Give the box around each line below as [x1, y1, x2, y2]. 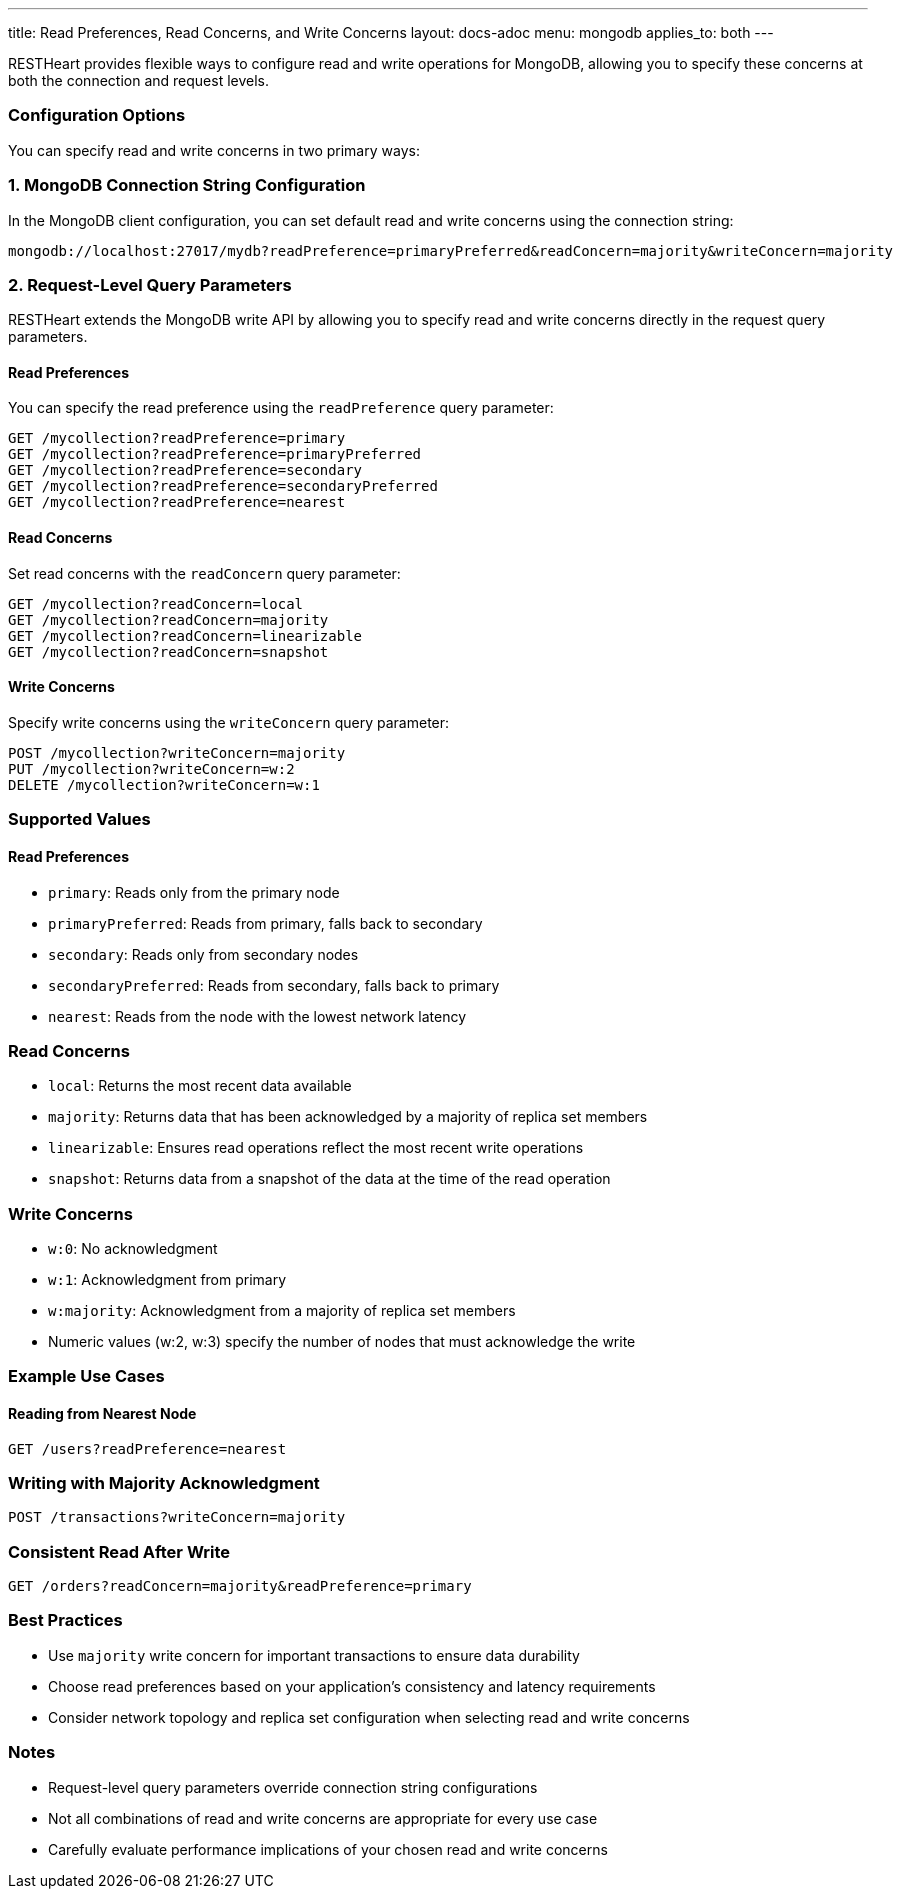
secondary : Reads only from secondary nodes [48, 945, 359, 963]
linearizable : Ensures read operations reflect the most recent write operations [48, 1139, 584, 1157]
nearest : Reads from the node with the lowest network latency [48, 1007, 467, 1025]
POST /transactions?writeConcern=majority [8, 1509, 346, 1526]
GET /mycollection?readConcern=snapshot [8, 643, 329, 660]
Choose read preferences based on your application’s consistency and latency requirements [48, 1677, 656, 1695]
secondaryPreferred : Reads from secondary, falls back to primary [48, 976, 500, 994]
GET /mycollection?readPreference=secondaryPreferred [8, 478, 438, 495]
